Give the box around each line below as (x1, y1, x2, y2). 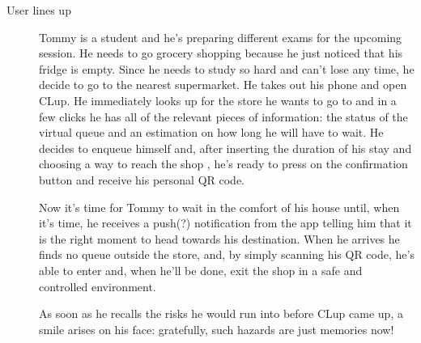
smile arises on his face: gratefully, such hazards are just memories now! (39, 320, 394, 337)
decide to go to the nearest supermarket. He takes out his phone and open (39, 76, 407, 93)
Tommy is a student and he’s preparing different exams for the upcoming (39, 28, 402, 45)
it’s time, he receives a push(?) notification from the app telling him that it (39, 214, 412, 231)
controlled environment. (39, 277, 156, 294)
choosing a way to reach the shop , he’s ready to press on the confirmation (39, 155, 408, 172)
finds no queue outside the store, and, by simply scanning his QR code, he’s (39, 246, 415, 263)
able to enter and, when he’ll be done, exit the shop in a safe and (39, 261, 363, 278)
